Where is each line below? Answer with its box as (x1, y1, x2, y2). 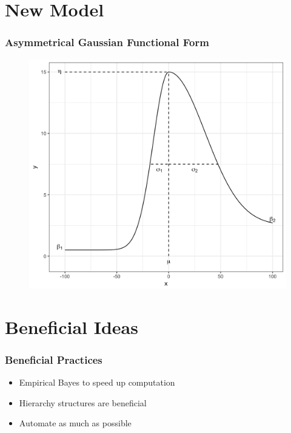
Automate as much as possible (19, 417, 132, 429)
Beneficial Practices (5, 352, 102, 367)
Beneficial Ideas (5, 314, 138, 339)
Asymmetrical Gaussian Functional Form (5, 35, 209, 50)
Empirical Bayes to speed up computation (19, 375, 175, 388)
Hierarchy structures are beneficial (19, 396, 147, 409)
